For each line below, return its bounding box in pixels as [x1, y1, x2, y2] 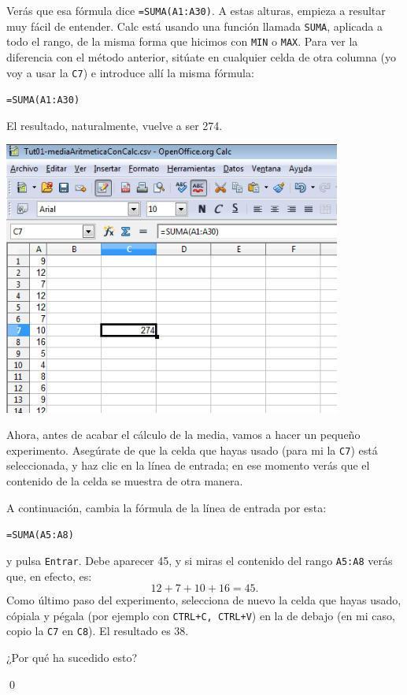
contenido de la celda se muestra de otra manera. [6, 473, 243, 489]
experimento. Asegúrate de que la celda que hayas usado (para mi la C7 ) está [6, 441, 378, 458]
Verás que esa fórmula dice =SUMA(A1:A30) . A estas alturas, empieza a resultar [6, 2, 386, 18]
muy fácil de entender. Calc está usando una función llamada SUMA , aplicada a [6, 17, 383, 34]
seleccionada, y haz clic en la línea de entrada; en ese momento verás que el [6, 457, 370, 474]
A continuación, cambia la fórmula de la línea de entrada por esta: [6, 499, 327, 515]
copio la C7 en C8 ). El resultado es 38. [6, 623, 189, 639]
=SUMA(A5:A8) [6, 530, 74, 541]
